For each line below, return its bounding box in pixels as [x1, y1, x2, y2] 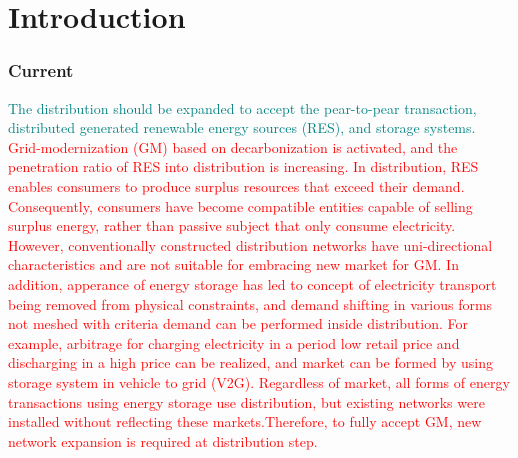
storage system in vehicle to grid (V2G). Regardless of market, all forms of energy [8, 371, 510, 392]
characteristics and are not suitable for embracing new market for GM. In [8, 254, 459, 275]
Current [8, 58, 74, 83]
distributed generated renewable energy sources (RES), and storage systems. [8, 117, 476, 138]
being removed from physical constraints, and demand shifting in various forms [8, 293, 493, 314]
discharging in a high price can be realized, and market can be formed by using [8, 352, 493, 373]
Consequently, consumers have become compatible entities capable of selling [8, 195, 473, 216]
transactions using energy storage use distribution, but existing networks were [8, 391, 485, 412]
